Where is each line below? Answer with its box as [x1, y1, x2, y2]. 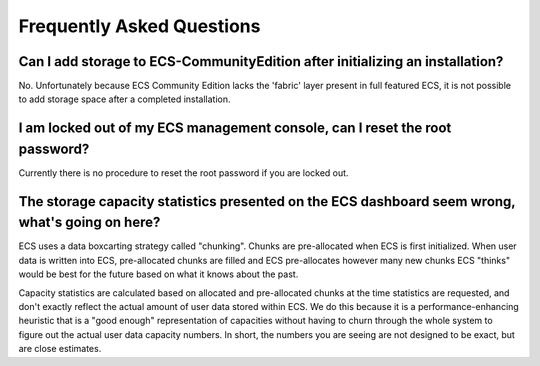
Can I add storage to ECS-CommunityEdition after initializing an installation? [18, 53, 504, 70]
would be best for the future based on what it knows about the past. [18, 268, 299, 280]
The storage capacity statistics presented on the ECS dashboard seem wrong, [18, 193, 516, 210]
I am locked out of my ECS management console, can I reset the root [18, 120, 452, 137]
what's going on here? [18, 214, 161, 231]
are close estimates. [18, 343, 102, 355]
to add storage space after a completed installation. [18, 93, 231, 105]
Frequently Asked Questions [18, 15, 261, 37]
